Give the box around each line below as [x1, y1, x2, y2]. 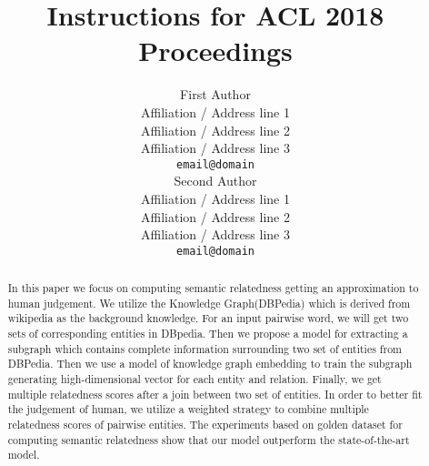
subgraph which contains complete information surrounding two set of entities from [7, 340, 402, 356]
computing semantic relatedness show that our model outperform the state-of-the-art [7, 431, 410, 447]
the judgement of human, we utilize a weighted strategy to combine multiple [7, 401, 369, 417]
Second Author [174, 171, 257, 190]
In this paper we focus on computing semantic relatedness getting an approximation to [7, 280, 419, 296]
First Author [180, 85, 251, 104]
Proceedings [138, 32, 293, 69]
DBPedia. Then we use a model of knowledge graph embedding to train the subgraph [7, 356, 413, 371]
